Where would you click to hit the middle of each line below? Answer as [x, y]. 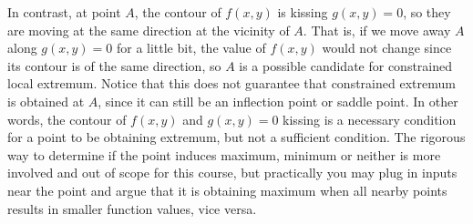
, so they [427, 12]
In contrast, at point [64, 12]
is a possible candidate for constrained [346, 65]
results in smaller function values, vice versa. [132, 208]
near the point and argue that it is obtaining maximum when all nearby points [227, 190]
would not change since [387, 48]
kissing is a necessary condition [370, 119]
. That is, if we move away [377, 30]
